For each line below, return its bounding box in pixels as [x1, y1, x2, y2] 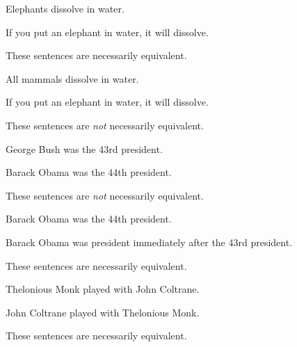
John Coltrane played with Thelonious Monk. [6, 305, 200, 319]
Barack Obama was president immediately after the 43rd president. [6, 234, 293, 249]
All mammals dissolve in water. [6, 71, 139, 86]
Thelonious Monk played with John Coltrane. [6, 282, 200, 296]
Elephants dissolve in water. [6, 1, 125, 15]
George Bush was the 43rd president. [6, 141, 163, 156]
